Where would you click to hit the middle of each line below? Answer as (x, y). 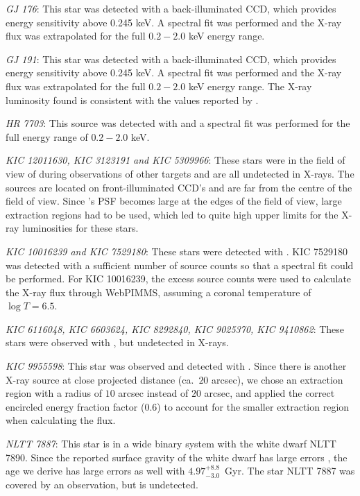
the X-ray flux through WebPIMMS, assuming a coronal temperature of (158, 292)
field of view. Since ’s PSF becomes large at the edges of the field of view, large (174, 201)
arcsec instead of (153, 393)
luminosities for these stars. (80, 228)
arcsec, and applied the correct (269, 393)
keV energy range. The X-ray (250, 86)
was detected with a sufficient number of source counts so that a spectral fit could (180, 265)
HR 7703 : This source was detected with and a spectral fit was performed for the (178, 123)
